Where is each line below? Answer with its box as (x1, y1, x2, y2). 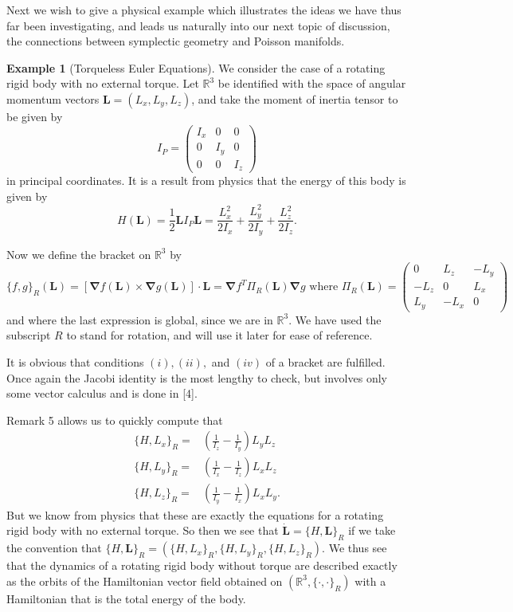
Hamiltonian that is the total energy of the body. (6, 590, 246, 606)
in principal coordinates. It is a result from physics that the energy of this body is (6, 172, 406, 189)
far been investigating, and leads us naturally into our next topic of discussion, (6, 17, 390, 33)
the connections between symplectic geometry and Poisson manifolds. (6, 33, 345, 49)
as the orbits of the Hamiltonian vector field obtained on (6, 572, 283, 589)
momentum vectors (6, 90, 100, 107)
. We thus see (322, 539, 387, 556)
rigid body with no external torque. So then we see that (6, 522, 279, 539)
